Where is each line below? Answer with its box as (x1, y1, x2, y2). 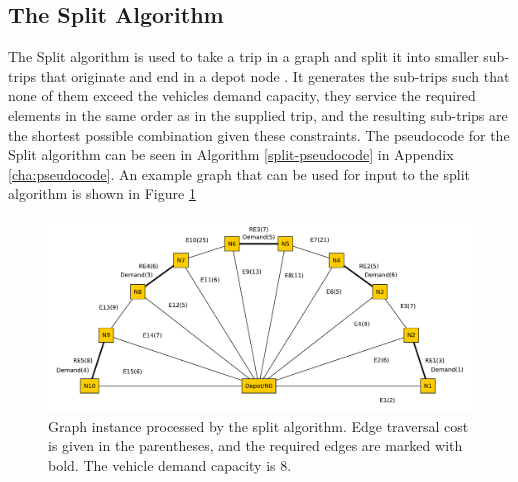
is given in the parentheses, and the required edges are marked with (48, 435, 463, 456)
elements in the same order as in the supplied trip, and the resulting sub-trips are (8, 104, 508, 125)
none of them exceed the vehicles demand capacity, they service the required (8, 85, 476, 106)
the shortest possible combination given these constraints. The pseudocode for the (8, 124, 510, 145)
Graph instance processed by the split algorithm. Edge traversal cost (48, 415, 469, 436)
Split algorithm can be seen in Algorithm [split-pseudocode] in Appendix (8, 144, 454, 165)
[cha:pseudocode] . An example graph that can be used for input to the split (8, 163, 470, 184)
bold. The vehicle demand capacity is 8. (48, 454, 292, 475)
